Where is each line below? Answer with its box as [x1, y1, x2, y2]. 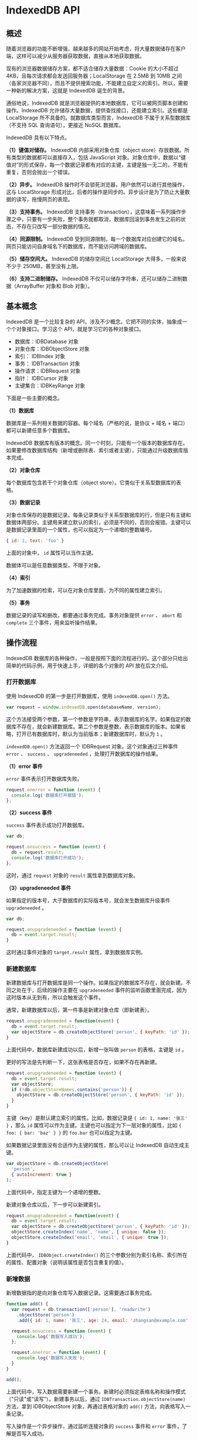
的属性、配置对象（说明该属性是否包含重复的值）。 [6, 1259, 127, 1266]
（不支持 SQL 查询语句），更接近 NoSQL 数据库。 [6, 122, 124, 128]
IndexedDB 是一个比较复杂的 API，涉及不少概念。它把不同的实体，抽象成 [6, 318, 183, 325]
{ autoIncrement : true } [11, 1171, 72, 1178]
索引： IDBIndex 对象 [14, 352, 66, 359]
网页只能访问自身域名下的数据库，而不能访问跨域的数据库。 [6, 243, 150, 250]
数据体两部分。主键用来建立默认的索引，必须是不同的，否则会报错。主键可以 [6, 519, 191, 526]
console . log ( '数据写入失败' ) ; [16, 1355, 85, 1361]
